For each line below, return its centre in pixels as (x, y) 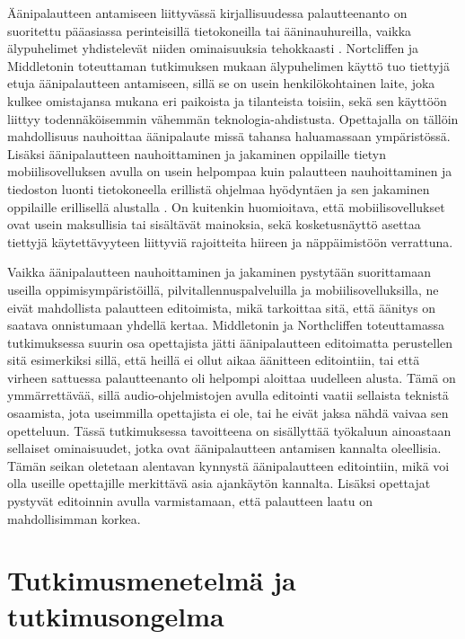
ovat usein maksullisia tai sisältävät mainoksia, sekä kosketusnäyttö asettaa (214, 224)
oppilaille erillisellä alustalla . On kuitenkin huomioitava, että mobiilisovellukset (226, 206)
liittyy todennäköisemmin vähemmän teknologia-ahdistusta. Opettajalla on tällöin (233, 118)
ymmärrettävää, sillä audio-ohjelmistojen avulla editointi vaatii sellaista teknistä (228, 395)
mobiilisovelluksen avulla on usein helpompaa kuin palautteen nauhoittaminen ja (230, 171)
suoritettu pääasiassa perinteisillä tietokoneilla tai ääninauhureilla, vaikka (210, 30)
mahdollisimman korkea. (74, 518)
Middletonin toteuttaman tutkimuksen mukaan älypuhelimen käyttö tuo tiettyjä (228, 65)
